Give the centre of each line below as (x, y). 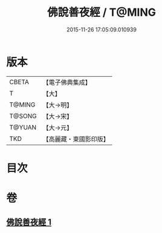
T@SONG (23, 116)
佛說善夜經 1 (29, 222)
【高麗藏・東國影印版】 (76, 139)
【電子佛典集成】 (67, 82)
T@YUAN (23, 127)
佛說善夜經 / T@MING (102, 12)
